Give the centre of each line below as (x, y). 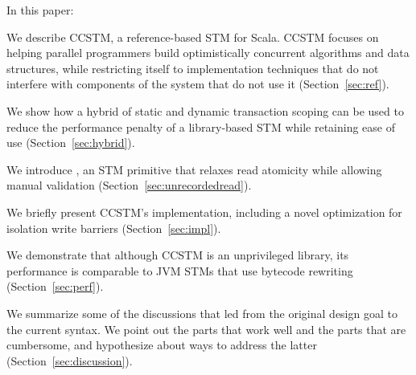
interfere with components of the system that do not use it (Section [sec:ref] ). (198, 84)
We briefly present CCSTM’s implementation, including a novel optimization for (204, 212)
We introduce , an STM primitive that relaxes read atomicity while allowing (194, 169)
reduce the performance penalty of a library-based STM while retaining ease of (201, 126)
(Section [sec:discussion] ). (70, 360)
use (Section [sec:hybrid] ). (71, 143)
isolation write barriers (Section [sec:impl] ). (114, 228)
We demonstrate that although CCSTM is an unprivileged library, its (178, 255)
